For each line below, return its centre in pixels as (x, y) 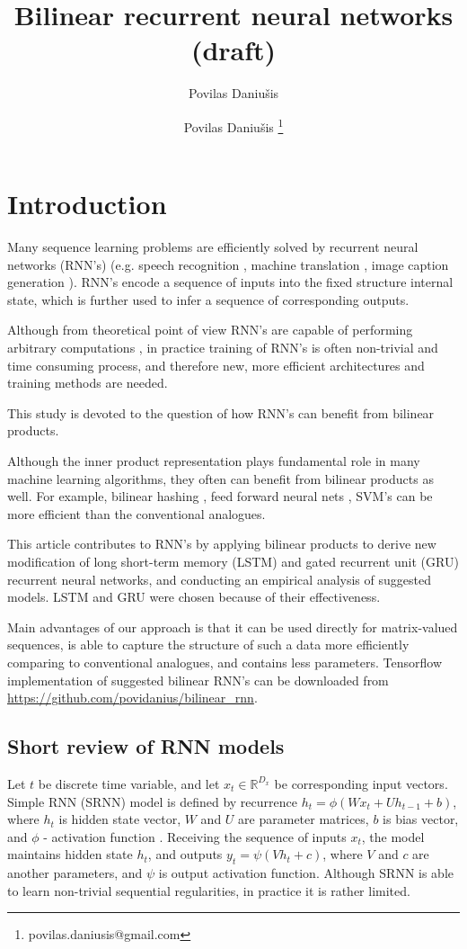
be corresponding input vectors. (361, 783)
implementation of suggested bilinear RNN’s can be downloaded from (198, 680)
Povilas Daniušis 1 (233, 125)
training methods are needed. (88, 383)
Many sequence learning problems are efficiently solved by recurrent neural (213, 247)
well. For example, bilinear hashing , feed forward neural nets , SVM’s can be (220, 496)
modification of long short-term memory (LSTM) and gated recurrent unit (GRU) (233, 561)
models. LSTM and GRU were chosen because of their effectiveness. (194, 597)
